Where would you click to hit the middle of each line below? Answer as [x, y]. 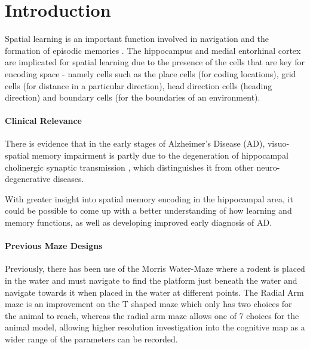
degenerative [28, 179]
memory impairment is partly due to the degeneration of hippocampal [160, 155]
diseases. [68, 179]
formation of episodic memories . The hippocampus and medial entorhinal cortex [153, 50]
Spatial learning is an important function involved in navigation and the [137, 39]
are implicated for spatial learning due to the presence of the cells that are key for [155, 62]
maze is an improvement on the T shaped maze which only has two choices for [148, 304]
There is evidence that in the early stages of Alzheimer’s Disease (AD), [135, 143]
